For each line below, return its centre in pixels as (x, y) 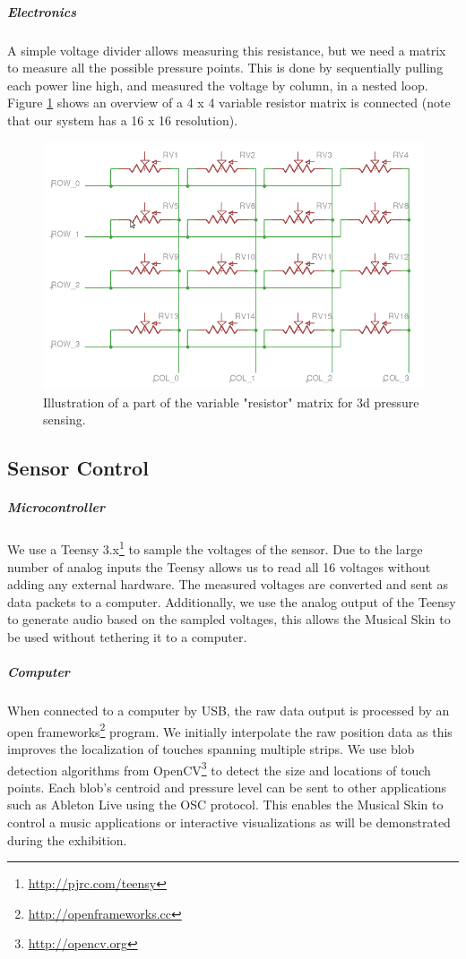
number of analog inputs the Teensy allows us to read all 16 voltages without (219, 566)
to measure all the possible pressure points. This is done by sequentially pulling (225, 68)
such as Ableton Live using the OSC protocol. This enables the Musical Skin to (225, 805)
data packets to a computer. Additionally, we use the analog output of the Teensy (232, 601)
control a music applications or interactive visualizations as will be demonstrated (229, 822)
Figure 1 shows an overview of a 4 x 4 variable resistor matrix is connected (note (229, 103)
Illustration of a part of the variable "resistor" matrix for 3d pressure (231, 402)
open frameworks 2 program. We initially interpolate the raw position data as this (230, 730)
